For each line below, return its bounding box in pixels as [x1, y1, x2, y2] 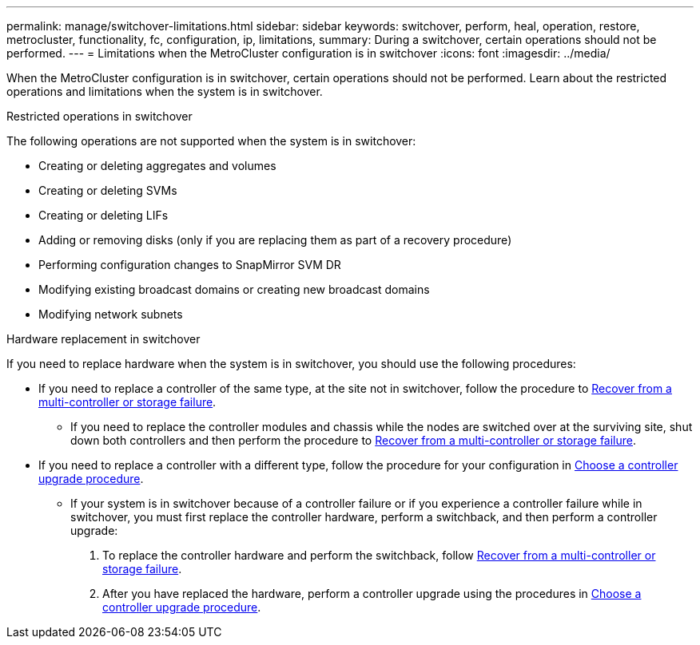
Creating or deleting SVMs [38, 184, 177, 197]
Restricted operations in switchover [6, 109, 193, 123]
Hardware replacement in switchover [6, 332, 201, 346]
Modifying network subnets [38, 307, 183, 321]
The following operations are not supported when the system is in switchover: [6, 134, 416, 148]
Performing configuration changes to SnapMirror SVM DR [38, 258, 341, 271]
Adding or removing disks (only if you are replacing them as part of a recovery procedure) [38, 233, 512, 247]
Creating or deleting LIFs [38, 208, 169, 222]
